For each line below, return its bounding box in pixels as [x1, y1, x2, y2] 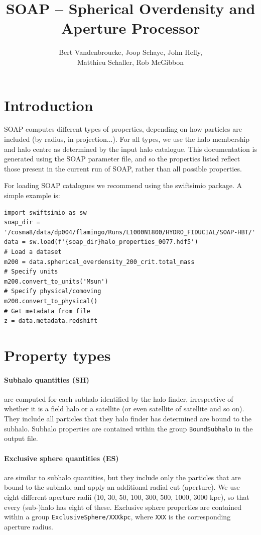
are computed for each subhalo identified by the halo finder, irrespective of [4, 393, 233, 404]
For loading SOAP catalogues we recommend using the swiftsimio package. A [4, 180, 242, 191]
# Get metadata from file [4, 307, 90, 315]
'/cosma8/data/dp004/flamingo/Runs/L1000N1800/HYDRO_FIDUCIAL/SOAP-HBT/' [4, 228, 256, 236]
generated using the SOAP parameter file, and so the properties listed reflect [4, 153, 240, 164]
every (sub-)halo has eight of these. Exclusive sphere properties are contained [4, 501, 241, 512]
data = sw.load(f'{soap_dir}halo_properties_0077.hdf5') [4, 238, 198, 246]
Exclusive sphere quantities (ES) [4, 453, 119, 463]
